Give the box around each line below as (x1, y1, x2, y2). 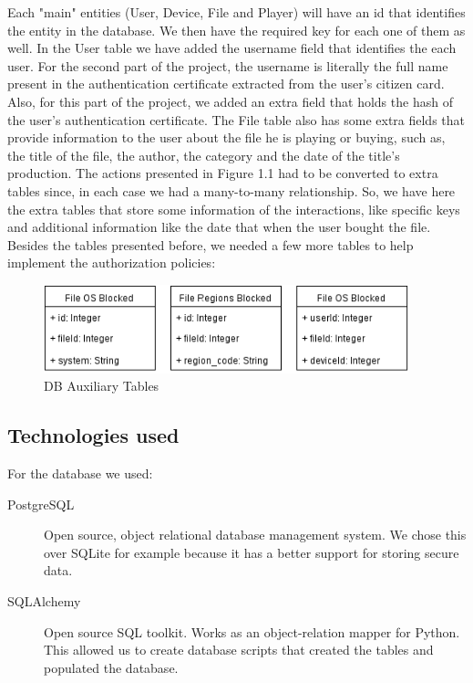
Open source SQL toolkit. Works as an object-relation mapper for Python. (44, 622, 460, 641)
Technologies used (7, 421, 180, 449)
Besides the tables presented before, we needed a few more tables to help (7, 235, 414, 254)
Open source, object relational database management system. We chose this (44, 525, 467, 544)
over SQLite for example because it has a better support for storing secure (44, 542, 459, 562)
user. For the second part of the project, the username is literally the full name (7, 56, 448, 75)
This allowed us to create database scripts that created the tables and (44, 640, 434, 659)
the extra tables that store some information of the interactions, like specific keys (7, 199, 460, 218)
